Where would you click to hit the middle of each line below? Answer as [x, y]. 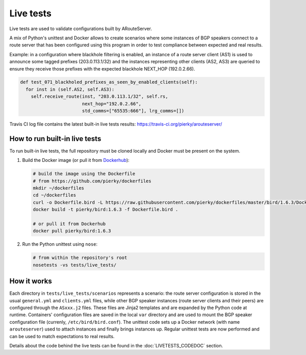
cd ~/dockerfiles [55, 195]
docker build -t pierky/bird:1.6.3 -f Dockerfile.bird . [106, 210]
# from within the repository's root [80, 258]
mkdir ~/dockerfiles [58, 188]
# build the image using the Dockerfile [84, 174]
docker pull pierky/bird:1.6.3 [72, 231]
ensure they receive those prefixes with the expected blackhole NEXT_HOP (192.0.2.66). [102, 68]
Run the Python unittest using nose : [60, 244]
